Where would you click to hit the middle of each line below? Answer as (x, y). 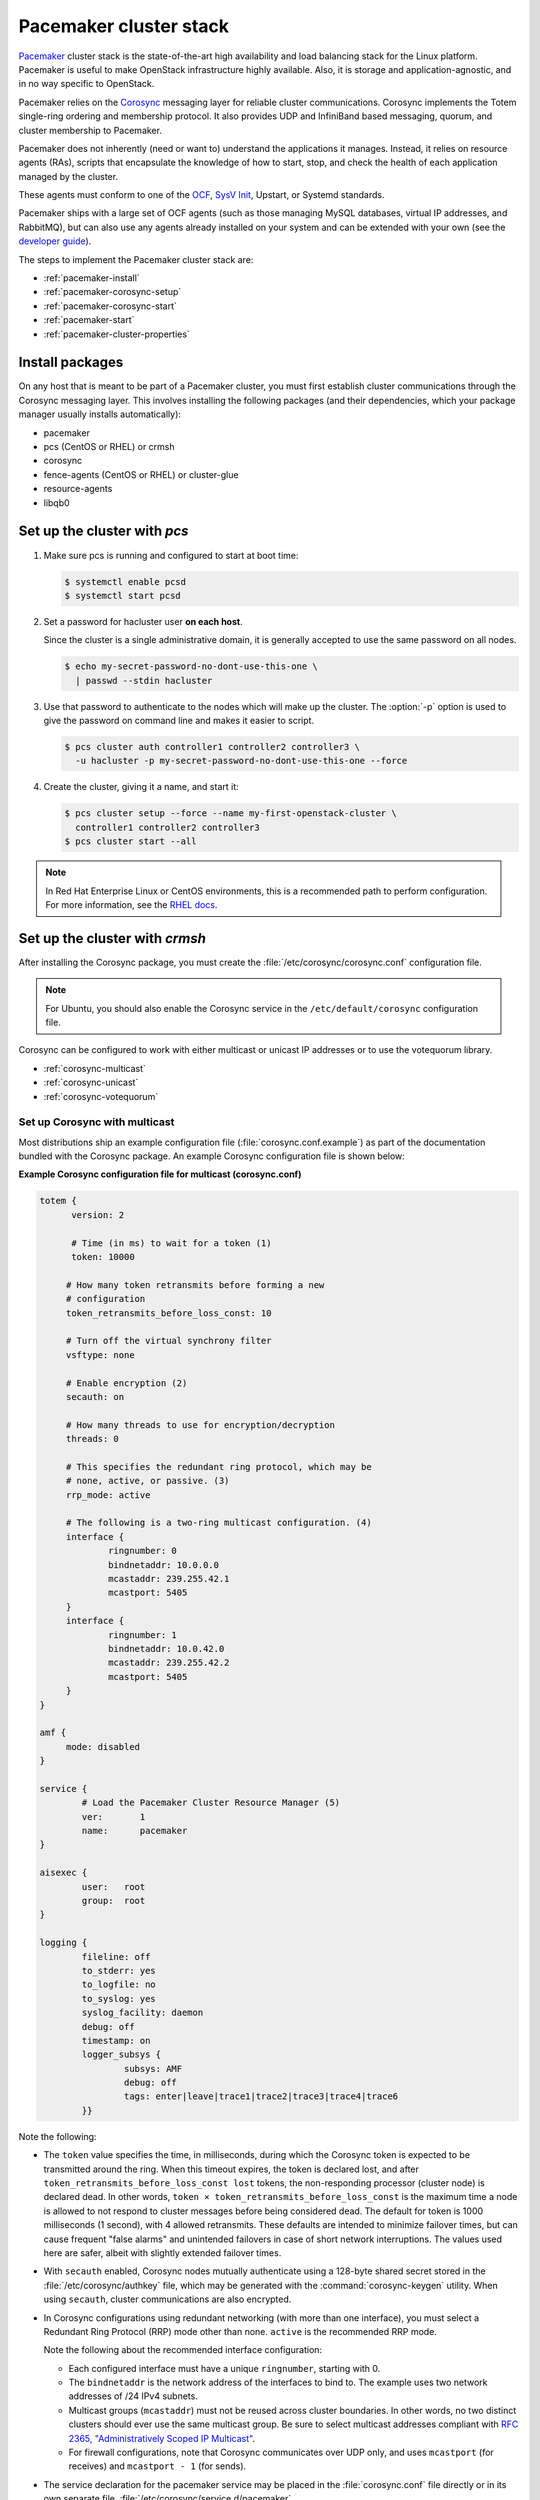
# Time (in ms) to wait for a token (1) (171, 1243)
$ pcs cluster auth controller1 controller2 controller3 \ (212, 746)
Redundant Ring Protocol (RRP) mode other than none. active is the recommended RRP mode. (240, 2331)
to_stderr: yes (119, 1970)
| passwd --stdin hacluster (144, 680)
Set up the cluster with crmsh (112, 938)
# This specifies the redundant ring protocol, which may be (218, 1466)
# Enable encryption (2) (126, 1383)
